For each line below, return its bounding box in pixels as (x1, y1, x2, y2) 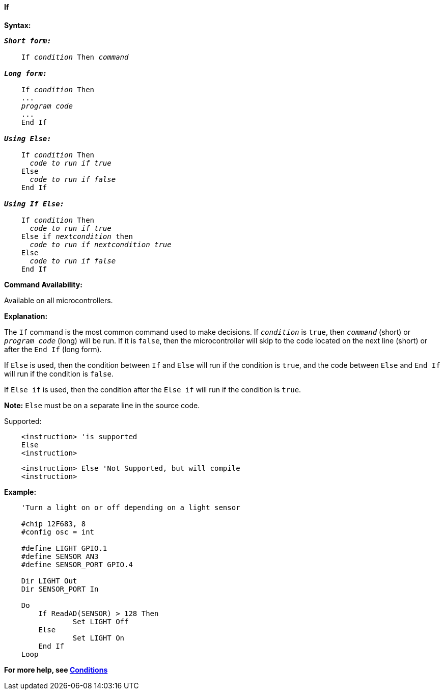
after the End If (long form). (4, 344, 102, 354)
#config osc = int (21, 527, 95, 536)
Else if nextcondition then (21, 232, 133, 241)
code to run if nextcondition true (30, 240, 172, 249)
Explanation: (4, 311, 48, 321)
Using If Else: (4, 199, 65, 208)
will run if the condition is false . (4, 369, 114, 378)
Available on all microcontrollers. (4, 296, 113, 305)
